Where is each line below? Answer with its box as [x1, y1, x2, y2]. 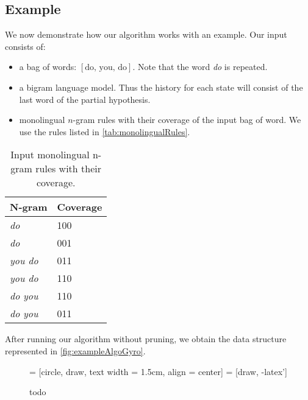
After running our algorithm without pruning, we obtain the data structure [5, 332, 287, 345]
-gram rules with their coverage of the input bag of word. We [73, 113, 301, 126]
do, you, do [85, 63, 127, 72]
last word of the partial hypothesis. [19, 93, 151, 105]
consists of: [5, 40, 46, 52]
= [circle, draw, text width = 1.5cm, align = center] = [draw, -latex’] [29, 365, 287, 377]
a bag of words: [19, 60, 77, 73]
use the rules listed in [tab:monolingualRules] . [19, 125, 190, 138]
